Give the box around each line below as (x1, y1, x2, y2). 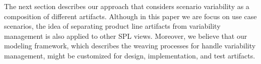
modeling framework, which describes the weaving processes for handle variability (4, 40, 256, 51)
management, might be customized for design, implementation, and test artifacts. (4, 50, 255, 60)
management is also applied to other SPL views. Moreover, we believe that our (4, 30, 247, 41)
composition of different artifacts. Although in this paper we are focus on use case (4, 11, 257, 21)
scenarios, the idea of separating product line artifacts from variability (4, 21, 221, 31)
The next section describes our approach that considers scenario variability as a (4, 1, 249, 11)
